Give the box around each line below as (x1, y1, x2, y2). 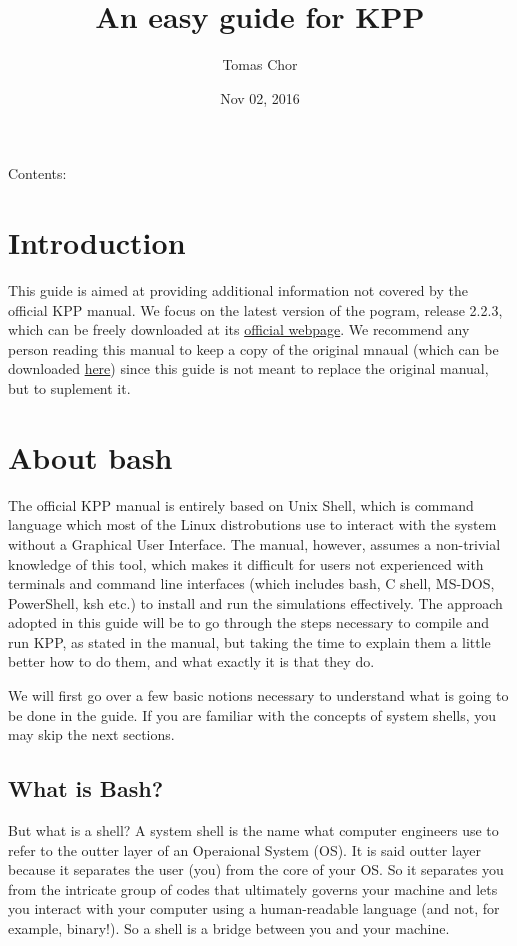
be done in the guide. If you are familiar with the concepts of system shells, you (8, 704, 497, 725)
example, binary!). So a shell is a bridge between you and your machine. (8, 918, 450, 939)
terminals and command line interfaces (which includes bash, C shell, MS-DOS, (8, 573, 495, 594)
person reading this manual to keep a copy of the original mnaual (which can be (8, 338, 499, 359)
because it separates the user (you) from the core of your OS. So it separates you (8, 859, 504, 880)
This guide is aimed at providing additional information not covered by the (8, 280, 468, 301)
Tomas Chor (222, 54, 298, 75)
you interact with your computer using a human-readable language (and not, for (8, 898, 500, 919)
